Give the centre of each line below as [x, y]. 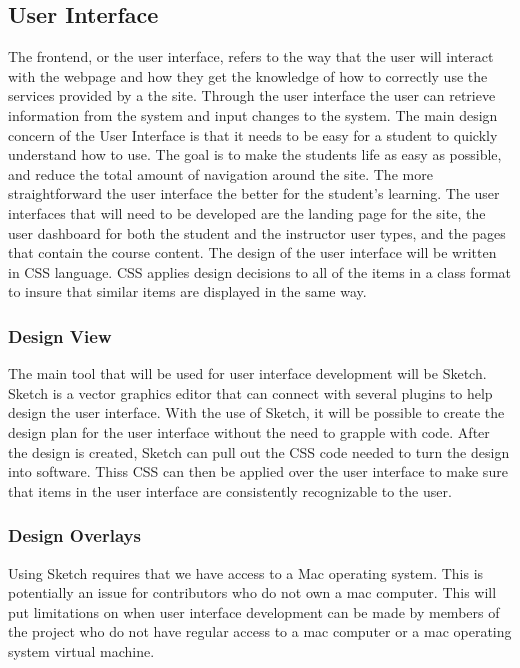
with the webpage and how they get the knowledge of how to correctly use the [248, 75]
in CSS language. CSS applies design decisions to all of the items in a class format [260, 271]
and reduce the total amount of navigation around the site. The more [220, 173]
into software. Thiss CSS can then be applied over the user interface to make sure [258, 471]
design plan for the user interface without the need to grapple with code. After [249, 431]
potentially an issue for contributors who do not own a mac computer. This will [252, 592]
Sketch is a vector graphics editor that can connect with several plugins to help [250, 392]
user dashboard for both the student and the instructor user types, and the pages [257, 232]
